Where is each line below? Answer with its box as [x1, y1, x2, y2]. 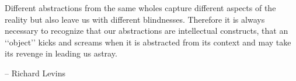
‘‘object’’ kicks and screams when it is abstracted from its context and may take [5, 36, 291, 48]
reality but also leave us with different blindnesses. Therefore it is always [5, 13, 265, 25]
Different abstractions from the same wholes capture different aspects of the [5, 2, 276, 13]
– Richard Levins [5, 66, 65, 79]
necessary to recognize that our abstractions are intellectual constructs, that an [5, 24, 288, 37]
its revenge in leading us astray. [5, 47, 117, 59]
